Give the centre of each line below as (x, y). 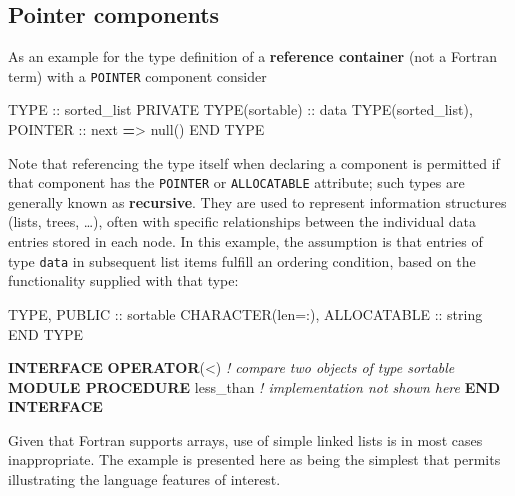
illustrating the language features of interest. (144, 479)
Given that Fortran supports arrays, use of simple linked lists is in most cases (245, 439)
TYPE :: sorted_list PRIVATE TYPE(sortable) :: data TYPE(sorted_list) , (240, 109)
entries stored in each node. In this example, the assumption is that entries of (245, 241)
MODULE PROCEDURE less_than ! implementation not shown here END (254, 386)
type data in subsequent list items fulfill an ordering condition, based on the (242, 260)
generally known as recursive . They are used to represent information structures (257, 201)
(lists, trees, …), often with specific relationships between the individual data (242, 221)
